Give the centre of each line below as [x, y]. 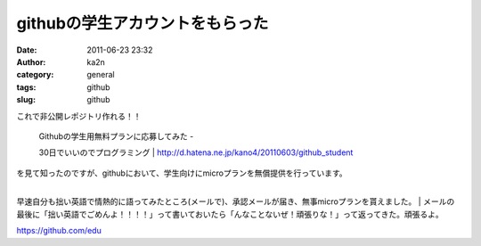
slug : [26, 100]
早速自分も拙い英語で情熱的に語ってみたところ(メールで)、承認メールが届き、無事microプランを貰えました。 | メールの [236, 201]
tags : [26, 87]
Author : [31, 61]
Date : [27, 50]
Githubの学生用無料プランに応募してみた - [116, 136]
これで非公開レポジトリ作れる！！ [79, 116]
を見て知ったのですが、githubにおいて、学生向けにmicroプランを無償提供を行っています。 [182, 173]
